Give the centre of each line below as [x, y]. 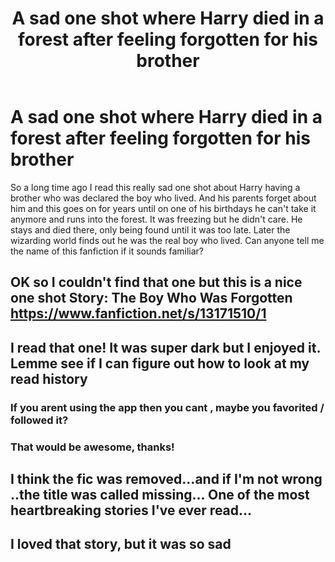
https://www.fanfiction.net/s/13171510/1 [138, 313]
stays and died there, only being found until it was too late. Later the [150, 229]
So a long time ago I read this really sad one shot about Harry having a [155, 187]
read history [49, 378]
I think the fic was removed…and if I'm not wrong [166, 478]
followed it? [39, 420]
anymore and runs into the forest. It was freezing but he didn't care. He [156, 219]
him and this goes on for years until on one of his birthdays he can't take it [163, 208]
